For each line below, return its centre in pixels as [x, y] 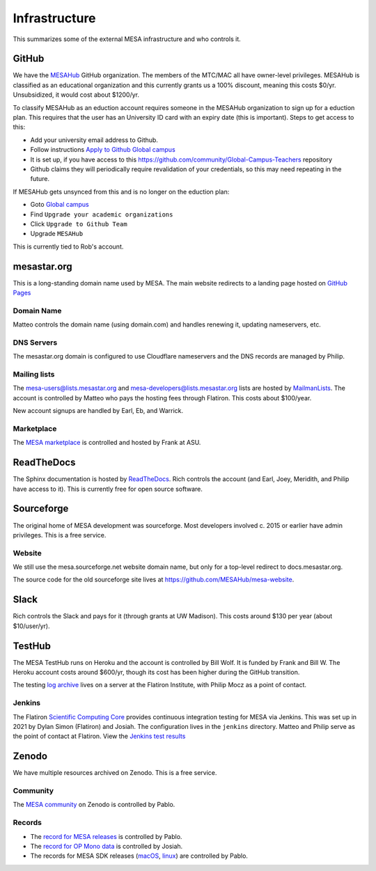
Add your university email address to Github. [94, 140]
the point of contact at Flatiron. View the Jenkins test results [99, 736]
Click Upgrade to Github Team [79, 223]
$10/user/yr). [31, 626]
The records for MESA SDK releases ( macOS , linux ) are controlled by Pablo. [139, 856]
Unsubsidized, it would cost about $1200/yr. [76, 95]
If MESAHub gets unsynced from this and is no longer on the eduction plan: [121, 191]
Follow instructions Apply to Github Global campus [103, 150]
